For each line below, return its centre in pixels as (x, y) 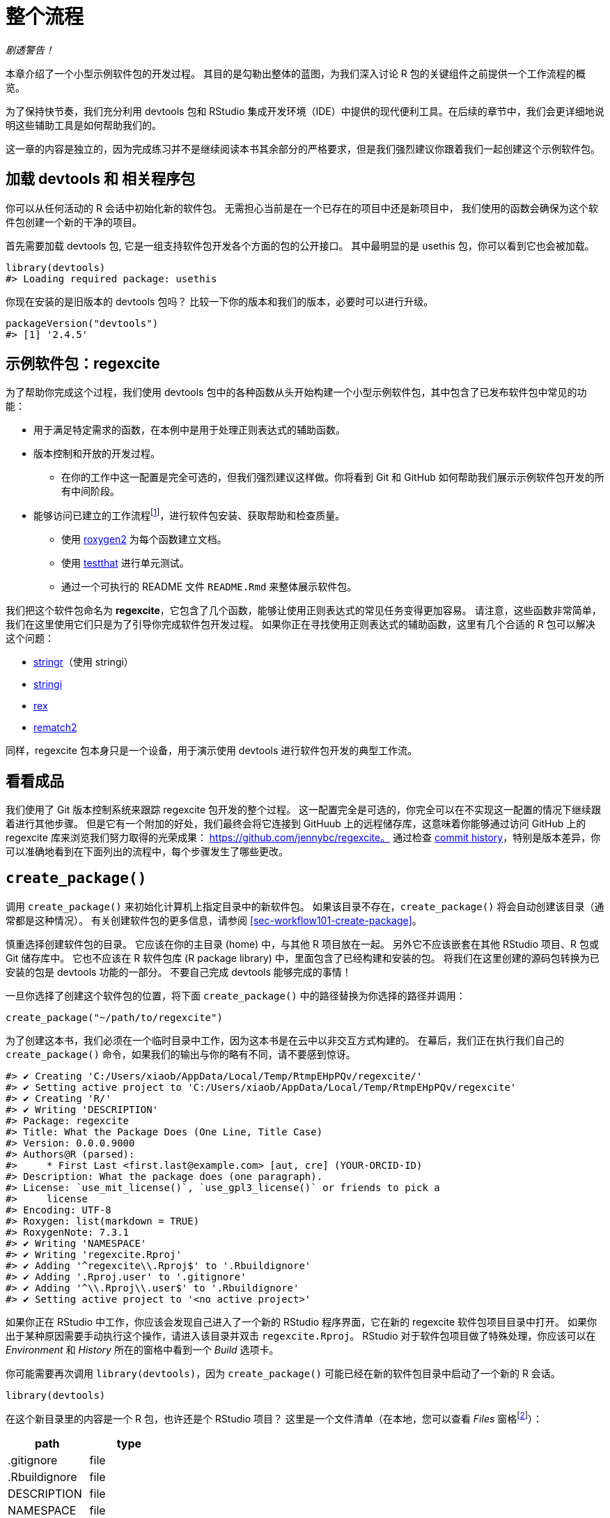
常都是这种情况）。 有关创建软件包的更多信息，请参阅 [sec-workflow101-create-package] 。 (214, 920)
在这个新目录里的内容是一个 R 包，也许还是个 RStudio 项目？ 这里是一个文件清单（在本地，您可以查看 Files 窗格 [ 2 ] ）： (274, 1417)
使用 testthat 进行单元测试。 (125, 563)
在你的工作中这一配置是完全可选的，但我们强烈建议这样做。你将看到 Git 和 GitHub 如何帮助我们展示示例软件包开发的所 (333, 477)
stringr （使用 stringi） (84, 662)
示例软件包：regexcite (83, 364)
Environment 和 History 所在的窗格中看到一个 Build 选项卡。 (142, 1349)
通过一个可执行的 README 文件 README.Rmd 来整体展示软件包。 (209, 587)
